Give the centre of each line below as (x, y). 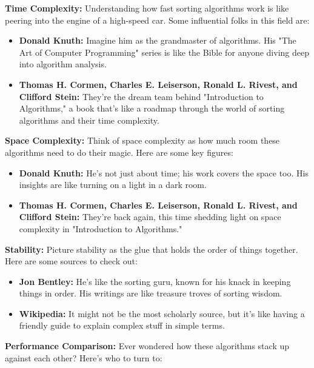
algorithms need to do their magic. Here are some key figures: (119, 152)
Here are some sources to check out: (71, 261)
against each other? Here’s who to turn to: (84, 357)
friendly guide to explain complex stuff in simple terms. (122, 325)
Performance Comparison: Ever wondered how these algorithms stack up (147, 346)
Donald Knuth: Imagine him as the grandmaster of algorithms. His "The (158, 40)
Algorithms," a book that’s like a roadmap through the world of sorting (152, 108)
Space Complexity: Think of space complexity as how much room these (142, 140)
